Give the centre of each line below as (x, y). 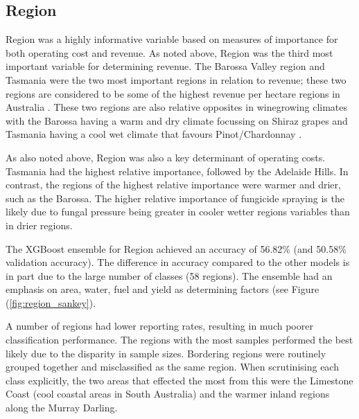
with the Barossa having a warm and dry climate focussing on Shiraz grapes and (177, 120)
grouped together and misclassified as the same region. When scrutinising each (172, 367)
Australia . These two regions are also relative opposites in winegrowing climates (177, 107)
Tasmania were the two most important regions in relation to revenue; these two (176, 79)
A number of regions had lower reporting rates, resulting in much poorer (159, 326)
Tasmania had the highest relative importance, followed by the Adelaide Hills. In (177, 171)
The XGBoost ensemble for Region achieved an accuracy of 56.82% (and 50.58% (176, 248)
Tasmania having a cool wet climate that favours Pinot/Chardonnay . (154, 134)
